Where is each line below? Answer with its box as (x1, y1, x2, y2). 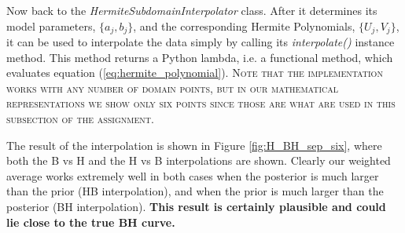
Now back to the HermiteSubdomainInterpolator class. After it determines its (6, 2, 377, 18)
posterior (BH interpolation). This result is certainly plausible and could (6, 198, 386, 214)
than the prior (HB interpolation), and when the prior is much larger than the (6, 183, 384, 199)
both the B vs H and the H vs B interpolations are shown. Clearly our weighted (6, 152, 391, 169)
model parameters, (6, 17, 96, 34)
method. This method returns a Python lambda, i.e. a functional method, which (6, 49, 393, 65)
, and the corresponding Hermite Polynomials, (133, 17, 355, 34)
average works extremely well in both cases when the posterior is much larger (6, 167, 379, 184)
